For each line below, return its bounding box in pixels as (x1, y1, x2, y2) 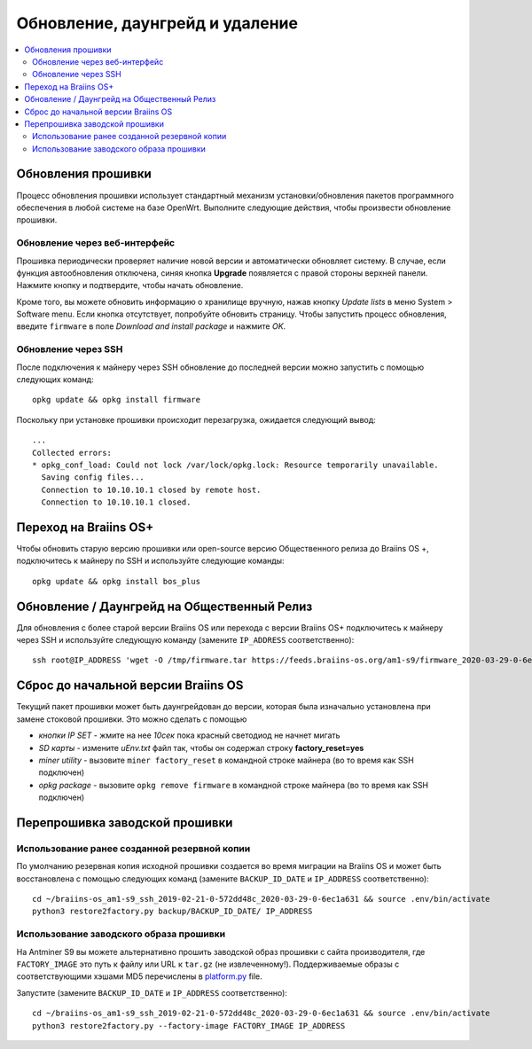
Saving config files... (41, 473, 145, 482)
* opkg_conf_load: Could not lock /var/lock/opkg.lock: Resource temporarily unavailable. (32, 459, 439, 470)
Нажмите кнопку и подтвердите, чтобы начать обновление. (16, 280, 244, 291)
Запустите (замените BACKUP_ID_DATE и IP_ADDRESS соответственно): (16, 987, 288, 998)
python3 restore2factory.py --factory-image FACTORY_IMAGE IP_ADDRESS (32, 1021, 346, 1030)
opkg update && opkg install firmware (32, 395, 201, 405)
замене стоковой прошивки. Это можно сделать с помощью (16, 714, 247, 724)
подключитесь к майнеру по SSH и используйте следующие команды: (16, 555, 285, 567)
